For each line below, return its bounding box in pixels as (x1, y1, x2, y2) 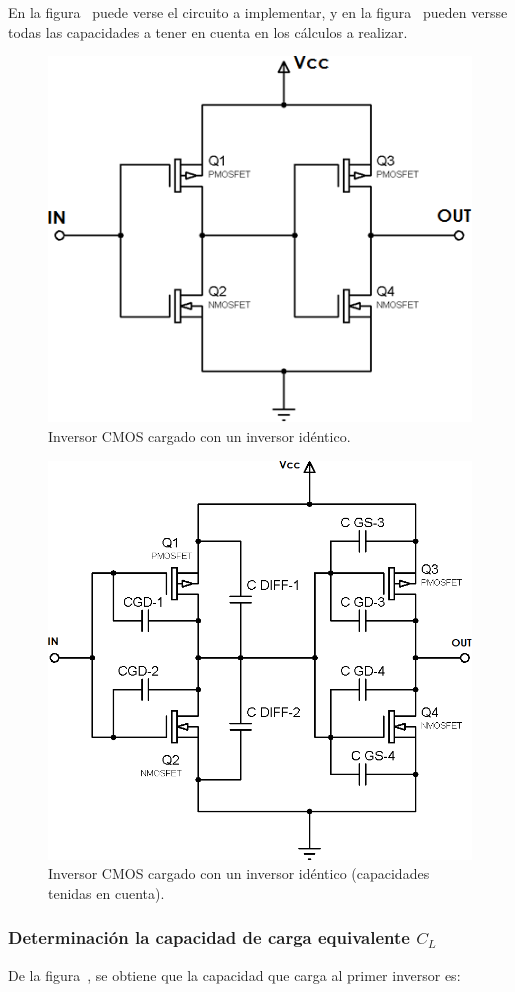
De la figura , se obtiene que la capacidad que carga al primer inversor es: (8, 964, 461, 985)
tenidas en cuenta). (48, 882, 165, 903)
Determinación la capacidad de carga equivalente (8, 925, 410, 950)
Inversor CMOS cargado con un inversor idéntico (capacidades (48, 863, 430, 884)
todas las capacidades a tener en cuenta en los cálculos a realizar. (8, 21, 408, 42)
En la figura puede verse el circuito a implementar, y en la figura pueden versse (8, 2, 508, 22)
